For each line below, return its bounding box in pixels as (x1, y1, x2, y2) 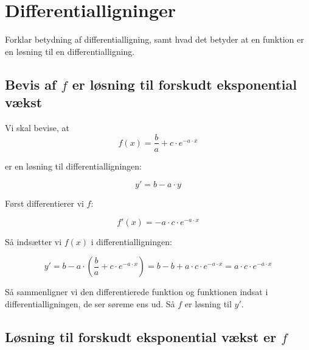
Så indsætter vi (5, 235, 62, 248)
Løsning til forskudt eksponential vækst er (5, 327, 277, 346)
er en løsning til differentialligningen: (5, 159, 142, 172)
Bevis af (5, 74, 57, 93)
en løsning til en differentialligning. (5, 45, 135, 57)
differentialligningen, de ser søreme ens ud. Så (5, 297, 175, 310)
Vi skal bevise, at (5, 121, 69, 134)
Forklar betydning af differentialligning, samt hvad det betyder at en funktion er (5, 33, 304, 46)
